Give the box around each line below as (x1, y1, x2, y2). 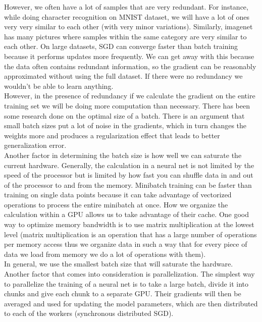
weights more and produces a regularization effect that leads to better (4, 130, 220, 140)
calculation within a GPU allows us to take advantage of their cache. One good (4, 209, 249, 220)
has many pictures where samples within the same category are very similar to (4, 31, 247, 41)
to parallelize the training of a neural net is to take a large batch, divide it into (4, 278, 249, 289)
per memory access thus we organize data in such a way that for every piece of (4, 239, 247, 249)
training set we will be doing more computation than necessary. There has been (4, 100, 250, 111)
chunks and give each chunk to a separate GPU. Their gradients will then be (4, 288, 241, 299)
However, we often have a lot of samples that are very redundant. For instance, (4, 2, 248, 12)
